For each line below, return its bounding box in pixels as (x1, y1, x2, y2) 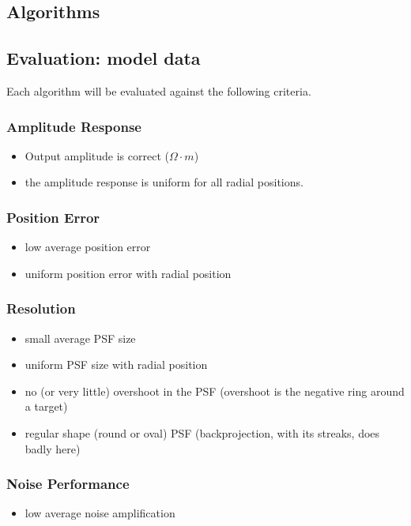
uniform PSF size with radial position (25, 356, 208, 373)
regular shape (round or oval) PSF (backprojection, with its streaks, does (25, 424, 380, 441)
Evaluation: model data (6, 46, 201, 70)
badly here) (25, 440, 81, 456)
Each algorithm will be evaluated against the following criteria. (6, 82, 311, 99)
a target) (25, 398, 68, 415)
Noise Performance (6, 474, 130, 494)
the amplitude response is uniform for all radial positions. (25, 174, 304, 190)
